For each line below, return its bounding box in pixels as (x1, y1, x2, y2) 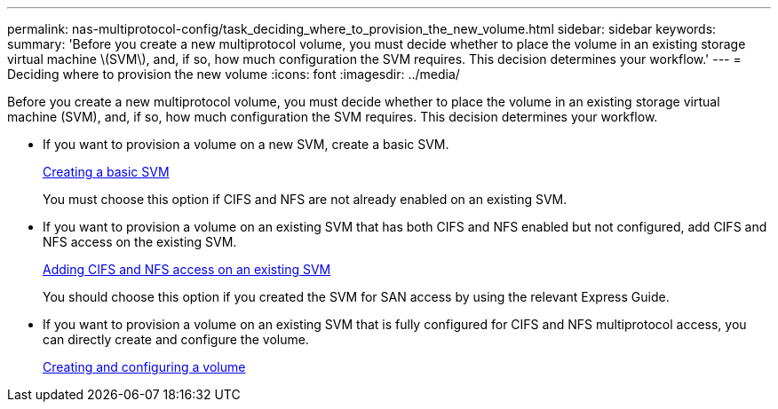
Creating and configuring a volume (43, 359, 246, 374)
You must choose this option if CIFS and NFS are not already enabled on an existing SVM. (43, 192, 568, 207)
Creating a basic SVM (43, 164, 170, 179)
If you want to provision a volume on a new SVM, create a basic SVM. (43, 137, 449, 152)
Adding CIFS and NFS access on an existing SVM (43, 262, 331, 277)
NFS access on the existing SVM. (43, 234, 237, 249)
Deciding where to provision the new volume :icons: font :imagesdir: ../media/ (7, 67, 460, 82)
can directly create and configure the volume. (43, 332, 309, 347)
